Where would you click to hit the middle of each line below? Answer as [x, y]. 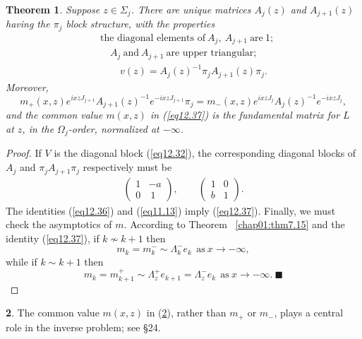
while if [22, 261]
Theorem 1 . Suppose [53, 9]
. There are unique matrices [191, 9]
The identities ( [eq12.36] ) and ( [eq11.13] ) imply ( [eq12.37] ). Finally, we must [171, 210]
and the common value [54, 115]
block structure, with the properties [140, 24]
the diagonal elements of [153, 38]
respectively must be [127, 167]
